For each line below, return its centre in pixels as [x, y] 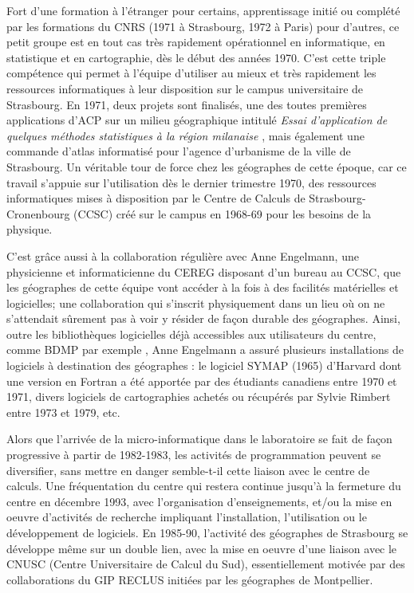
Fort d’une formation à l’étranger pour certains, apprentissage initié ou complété [203, 10]
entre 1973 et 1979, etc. [63, 412]
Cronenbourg [38, 213]
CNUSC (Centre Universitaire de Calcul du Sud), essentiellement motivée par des [206, 564]
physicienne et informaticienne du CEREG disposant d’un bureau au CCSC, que [204, 271]
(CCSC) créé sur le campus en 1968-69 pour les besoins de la [223, 213]
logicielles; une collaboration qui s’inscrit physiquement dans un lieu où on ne [196, 302]
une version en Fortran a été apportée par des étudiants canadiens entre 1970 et [202, 381]
